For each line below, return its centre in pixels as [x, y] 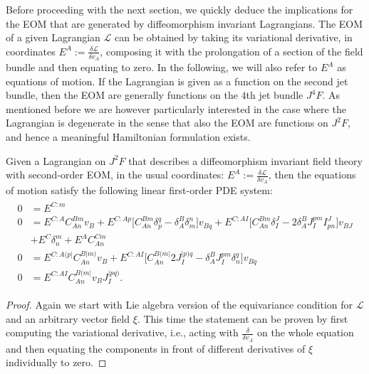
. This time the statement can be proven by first [243, 318]
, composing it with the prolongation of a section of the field [232, 51]
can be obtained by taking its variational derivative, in [233, 37]
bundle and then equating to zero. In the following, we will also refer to [162, 67]
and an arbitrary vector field [68, 318]
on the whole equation [306, 332]
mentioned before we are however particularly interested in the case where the [176, 108]
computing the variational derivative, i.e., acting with [122, 332]
